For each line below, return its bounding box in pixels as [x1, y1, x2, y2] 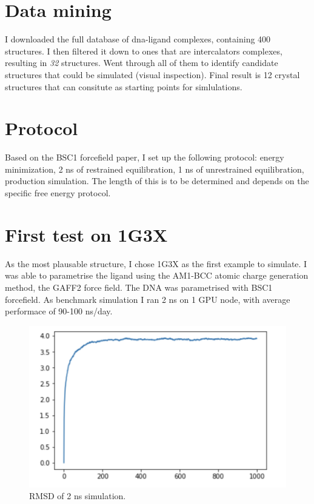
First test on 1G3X [5, 222, 168, 247]
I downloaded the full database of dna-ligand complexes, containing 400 [5, 33, 271, 45]
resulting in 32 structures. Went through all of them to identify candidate [5, 56, 278, 69]
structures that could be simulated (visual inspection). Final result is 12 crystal [5, 68, 300, 81]
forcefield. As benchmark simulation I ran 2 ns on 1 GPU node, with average [5, 293, 290, 305]
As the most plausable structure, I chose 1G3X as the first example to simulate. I [5, 257, 307, 270]
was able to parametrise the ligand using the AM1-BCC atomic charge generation [5, 269, 309, 282]
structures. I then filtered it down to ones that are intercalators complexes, [5, 44, 282, 57]
